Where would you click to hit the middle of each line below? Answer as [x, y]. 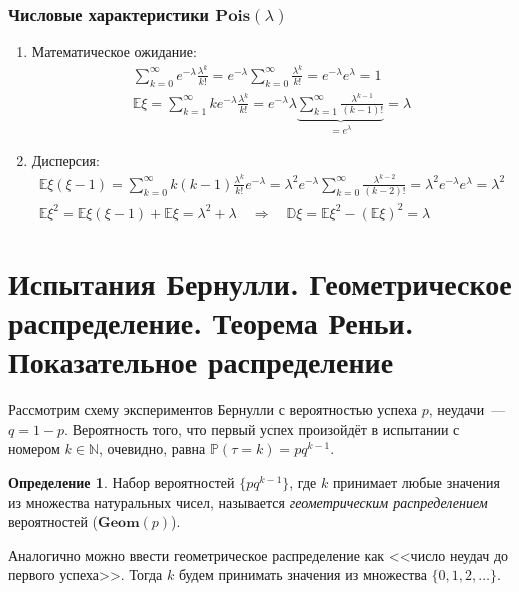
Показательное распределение [201, 361]
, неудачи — [467, 409]
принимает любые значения [416, 481]
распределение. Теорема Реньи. [211, 322]
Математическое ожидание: [114, 51]
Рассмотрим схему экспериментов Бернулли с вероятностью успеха [213, 409]
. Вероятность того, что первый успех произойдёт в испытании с [262, 428]
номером [34, 448]
